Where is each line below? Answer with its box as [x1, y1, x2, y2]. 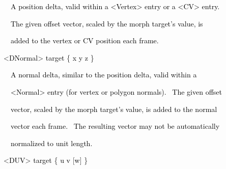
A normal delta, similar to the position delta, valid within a [10, 69, 197, 80]
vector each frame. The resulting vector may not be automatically [10, 121, 220, 131]
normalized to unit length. [10, 137, 93, 148]
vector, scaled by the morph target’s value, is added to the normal [10, 103, 217, 114]
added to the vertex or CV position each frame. [10, 35, 159, 46]
